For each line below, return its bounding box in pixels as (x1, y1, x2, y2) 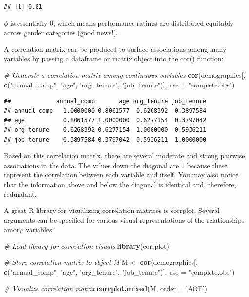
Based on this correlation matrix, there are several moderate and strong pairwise (4, 150, 245, 161)
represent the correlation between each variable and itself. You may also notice (4, 170, 239, 180)
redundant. (4, 189, 37, 199)
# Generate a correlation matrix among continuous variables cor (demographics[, (4, 69, 246, 80)
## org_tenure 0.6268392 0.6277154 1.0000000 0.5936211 (4, 126, 207, 133)
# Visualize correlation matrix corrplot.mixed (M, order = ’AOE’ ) (4, 283, 208, 293)
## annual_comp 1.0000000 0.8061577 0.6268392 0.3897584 (4, 107, 207, 114)
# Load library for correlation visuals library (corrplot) (4, 240, 170, 251)
